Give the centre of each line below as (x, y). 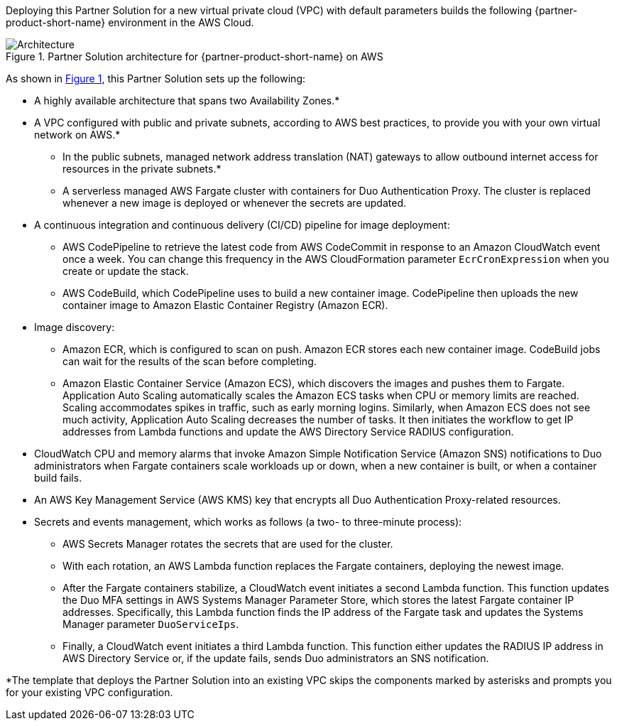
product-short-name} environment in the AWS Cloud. (130, 22)
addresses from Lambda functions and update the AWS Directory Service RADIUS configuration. (288, 432)
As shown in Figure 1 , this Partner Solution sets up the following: (155, 78)
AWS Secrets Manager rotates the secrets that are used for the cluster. (228, 544)
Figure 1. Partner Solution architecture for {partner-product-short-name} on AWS (195, 56)
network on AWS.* (77, 135)
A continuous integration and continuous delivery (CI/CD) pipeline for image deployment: (242, 225)
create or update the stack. (126, 271)
